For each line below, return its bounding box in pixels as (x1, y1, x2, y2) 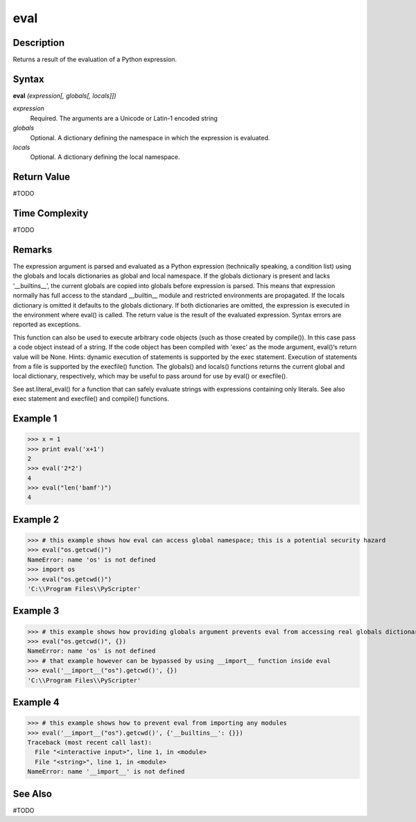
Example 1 (12, 412, 58, 424)
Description (12, 37, 65, 49)
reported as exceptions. (12, 320, 81, 329)
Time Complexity (12, 208, 89, 219)
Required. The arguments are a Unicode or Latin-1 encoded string (30, 114, 218, 122)
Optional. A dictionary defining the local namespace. (30, 153, 180, 161)
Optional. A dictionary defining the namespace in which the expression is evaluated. (30, 133, 270, 142)
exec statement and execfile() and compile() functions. (12, 394, 170, 403)
